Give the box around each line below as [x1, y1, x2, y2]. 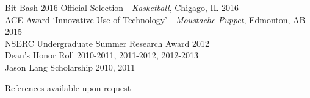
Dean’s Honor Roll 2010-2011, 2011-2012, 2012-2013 [5, 49, 199, 61]
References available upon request [5, 81, 131, 94]
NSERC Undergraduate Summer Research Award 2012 [5, 37, 209, 49]
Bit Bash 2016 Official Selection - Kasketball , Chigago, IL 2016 [5, 1, 239, 13]
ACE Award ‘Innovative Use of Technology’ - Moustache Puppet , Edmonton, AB [5, 13, 306, 26]
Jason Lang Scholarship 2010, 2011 [5, 60, 135, 73]
